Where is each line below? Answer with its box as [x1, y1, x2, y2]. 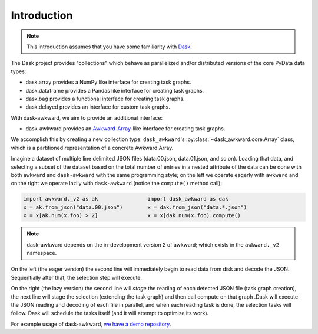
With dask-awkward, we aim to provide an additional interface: [11, 114, 163, 121]
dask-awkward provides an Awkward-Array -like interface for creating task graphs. [25, 125, 226, 132]
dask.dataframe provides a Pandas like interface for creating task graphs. [25, 87, 204, 94]
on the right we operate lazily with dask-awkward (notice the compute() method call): [11, 180, 222, 187]
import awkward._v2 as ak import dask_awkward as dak [23, 195, 228, 202]
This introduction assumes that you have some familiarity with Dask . [26, 43, 193, 50]
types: [11, 68, 26, 75]
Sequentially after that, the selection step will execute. [11, 274, 143, 281]
